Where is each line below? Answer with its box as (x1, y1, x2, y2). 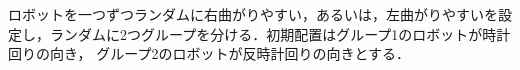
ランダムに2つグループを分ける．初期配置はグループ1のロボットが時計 (49, 23, 511, 44)
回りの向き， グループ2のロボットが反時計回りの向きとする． (8, 43, 410, 64)
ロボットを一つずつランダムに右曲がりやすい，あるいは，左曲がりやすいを (8, 4, 498, 24)
